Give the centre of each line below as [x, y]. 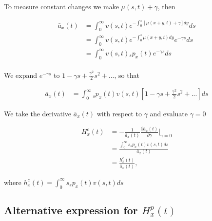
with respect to [119, 113]
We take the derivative [38, 113]
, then [166, 6]
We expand [21, 75]
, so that [127, 75]
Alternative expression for [71, 210]
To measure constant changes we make [61, 6]
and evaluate [169, 113]
